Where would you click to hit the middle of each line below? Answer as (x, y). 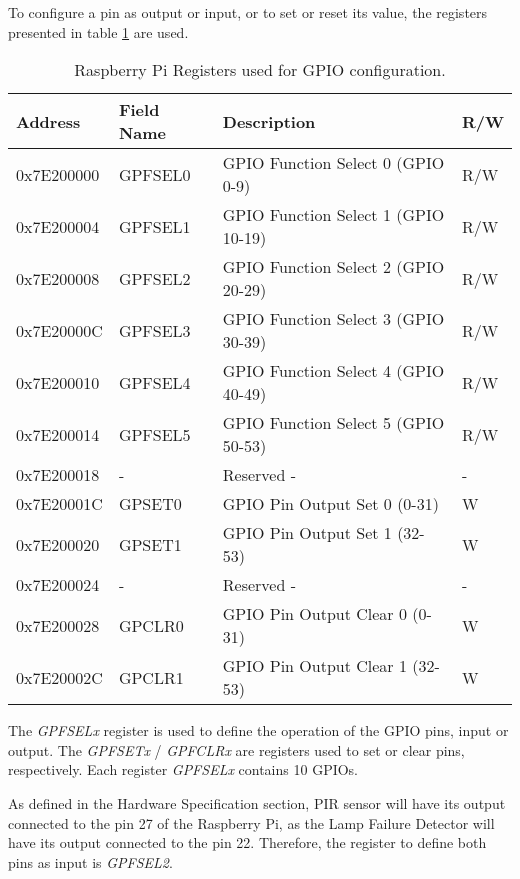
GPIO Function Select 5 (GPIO (333, 423)
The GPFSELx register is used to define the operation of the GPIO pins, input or (258, 730)
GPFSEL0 (154, 174)
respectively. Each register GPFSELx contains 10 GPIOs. (183, 769)
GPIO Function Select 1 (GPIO (333, 215)
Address (48, 121)
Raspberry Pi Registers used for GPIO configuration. (260, 70)
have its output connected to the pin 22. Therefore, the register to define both (247, 842)
